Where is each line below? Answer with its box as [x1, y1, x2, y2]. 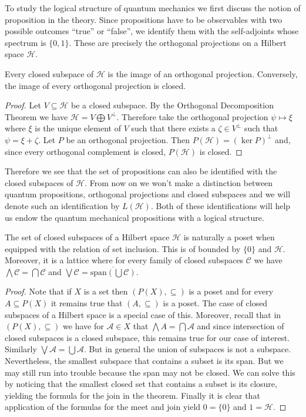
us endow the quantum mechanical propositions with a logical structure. [5, 211, 264, 223]
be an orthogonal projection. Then [66, 133, 190, 145]
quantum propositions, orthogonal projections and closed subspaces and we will [5, 188, 291, 200]
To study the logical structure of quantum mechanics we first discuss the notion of [5, 2, 301, 14]
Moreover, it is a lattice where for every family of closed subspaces [5, 254, 244, 266]
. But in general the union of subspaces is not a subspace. [83, 343, 291, 355]
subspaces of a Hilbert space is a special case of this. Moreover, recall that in [5, 308, 281, 320]
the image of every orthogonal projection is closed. [5, 79, 186, 91]
